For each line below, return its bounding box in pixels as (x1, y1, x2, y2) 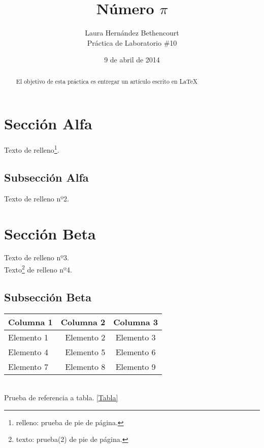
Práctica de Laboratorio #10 (87, 37, 177, 48)
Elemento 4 (8, 346, 48, 358)
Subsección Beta (4, 289, 91, 304)
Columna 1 (8, 316, 53, 328)
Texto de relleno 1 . (4, 143, 59, 155)
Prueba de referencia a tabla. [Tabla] (4, 392, 118, 403)
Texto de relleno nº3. (4, 252, 70, 263)
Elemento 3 (115, 331, 156, 343)
